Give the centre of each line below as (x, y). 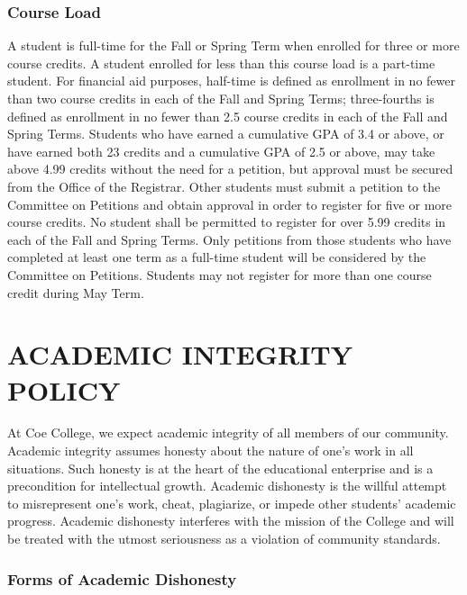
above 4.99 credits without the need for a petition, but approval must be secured (230, 169)
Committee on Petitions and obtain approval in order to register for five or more (229, 204)
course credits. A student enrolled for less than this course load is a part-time (221, 63)
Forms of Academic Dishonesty (122, 578)
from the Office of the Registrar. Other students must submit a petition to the (224, 186)
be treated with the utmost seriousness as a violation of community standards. (224, 538)
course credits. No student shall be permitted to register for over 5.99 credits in (227, 222)
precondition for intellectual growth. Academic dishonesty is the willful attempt (227, 486)
